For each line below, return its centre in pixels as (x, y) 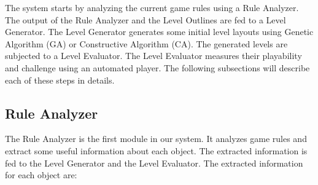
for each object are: (41, 175)
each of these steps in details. (60, 80)
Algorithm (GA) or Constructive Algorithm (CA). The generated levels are (146, 43)
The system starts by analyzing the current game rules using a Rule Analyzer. (152, 7)
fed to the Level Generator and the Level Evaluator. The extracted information (154, 163)
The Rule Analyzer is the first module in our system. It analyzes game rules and (156, 139)
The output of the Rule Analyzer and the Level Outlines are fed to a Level (145, 19)
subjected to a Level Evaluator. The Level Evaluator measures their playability (153, 56)
